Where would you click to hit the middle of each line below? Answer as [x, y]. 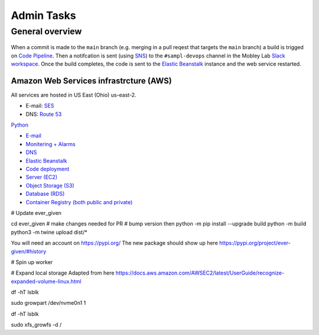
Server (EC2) [41, 177]
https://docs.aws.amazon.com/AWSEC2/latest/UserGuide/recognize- [200, 273]
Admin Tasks [43, 15]
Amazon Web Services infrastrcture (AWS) [92, 81]
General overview [46, 31]
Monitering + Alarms [51, 144]
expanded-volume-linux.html [46, 281]
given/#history [29, 251]
